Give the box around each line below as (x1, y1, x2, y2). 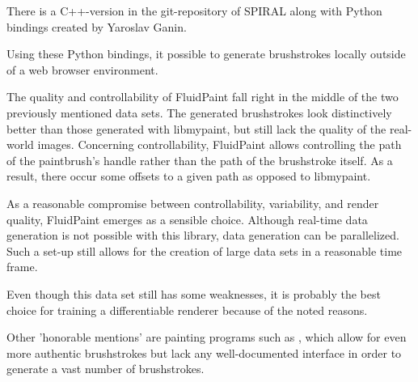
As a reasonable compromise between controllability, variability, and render (6, 194, 379, 211)
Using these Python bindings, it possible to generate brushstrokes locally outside (6, 45, 406, 62)
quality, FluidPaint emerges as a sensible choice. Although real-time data (6, 210, 368, 227)
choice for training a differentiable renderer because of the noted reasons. (6, 301, 368, 318)
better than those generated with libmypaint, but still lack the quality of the (6, 120, 386, 137)
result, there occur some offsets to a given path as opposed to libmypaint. (6, 168, 371, 185)
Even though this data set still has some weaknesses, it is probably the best (6, 285, 381, 302)
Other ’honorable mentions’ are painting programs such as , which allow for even (6, 329, 407, 346)
